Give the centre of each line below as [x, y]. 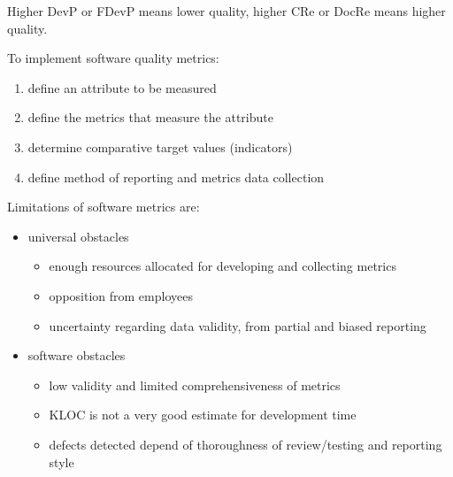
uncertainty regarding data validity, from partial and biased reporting [238, 325]
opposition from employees [121, 295]
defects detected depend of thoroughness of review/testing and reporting [246, 444]
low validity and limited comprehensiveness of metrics [195, 385]
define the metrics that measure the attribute [150, 117]
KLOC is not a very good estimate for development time [203, 415]
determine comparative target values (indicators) [160, 146]
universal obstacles [78, 236]
